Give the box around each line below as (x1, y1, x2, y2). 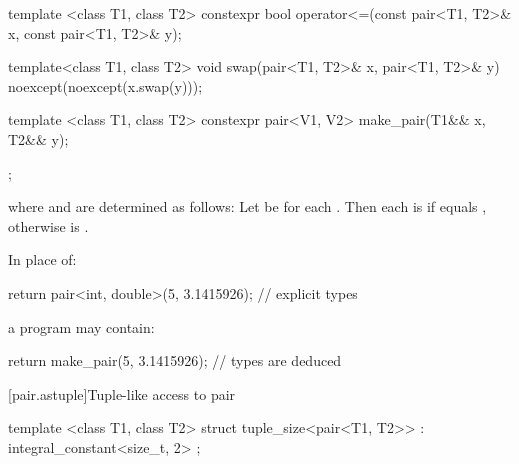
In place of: (8, 249, 77, 270)
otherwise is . (8, 215, 89, 236)
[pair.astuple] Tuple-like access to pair (8, 383, 236, 404)
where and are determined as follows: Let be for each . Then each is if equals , (8, 196, 487, 217)
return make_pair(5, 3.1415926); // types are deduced (8, 350, 342, 371)
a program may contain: (8, 316, 155, 337)
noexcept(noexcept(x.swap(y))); (8, 75, 203, 96)
